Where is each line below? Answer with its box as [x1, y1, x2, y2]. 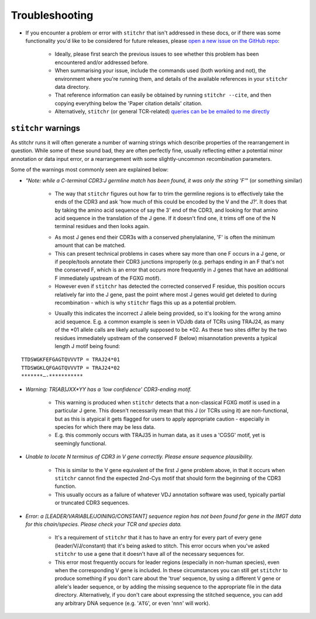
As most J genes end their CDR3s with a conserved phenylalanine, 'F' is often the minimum [54, 233, 275, 240]
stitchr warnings [11, 123, 81, 133]
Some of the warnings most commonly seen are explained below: [11, 166, 169, 173]
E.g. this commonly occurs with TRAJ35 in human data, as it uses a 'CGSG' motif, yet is [54, 432, 266, 439]
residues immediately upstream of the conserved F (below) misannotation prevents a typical [54, 334, 277, 342]
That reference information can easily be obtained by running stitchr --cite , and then [54, 91, 272, 99]
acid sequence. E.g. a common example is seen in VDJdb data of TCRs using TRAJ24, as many [54, 318, 285, 325]
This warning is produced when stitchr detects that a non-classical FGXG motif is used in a [54, 398, 280, 406]
